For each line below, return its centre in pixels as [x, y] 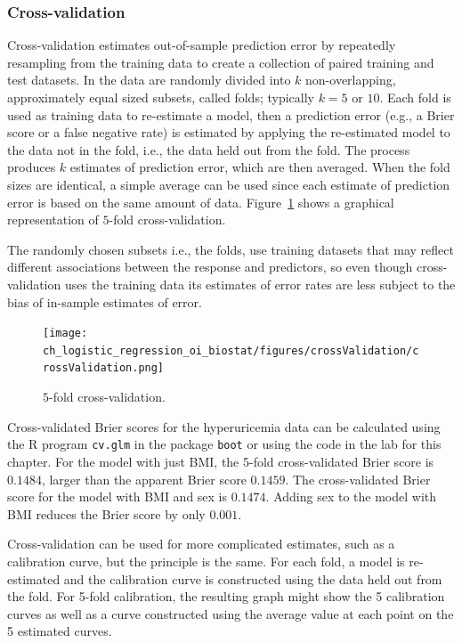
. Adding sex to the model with [351, 496]
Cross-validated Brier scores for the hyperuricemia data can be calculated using [224, 426]
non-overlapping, [351, 80]
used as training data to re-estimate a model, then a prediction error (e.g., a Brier [231, 114]
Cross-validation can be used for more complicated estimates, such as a [201, 544]
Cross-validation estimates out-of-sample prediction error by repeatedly [202, 45]
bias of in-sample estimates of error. [105, 301]
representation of [53, 220]
